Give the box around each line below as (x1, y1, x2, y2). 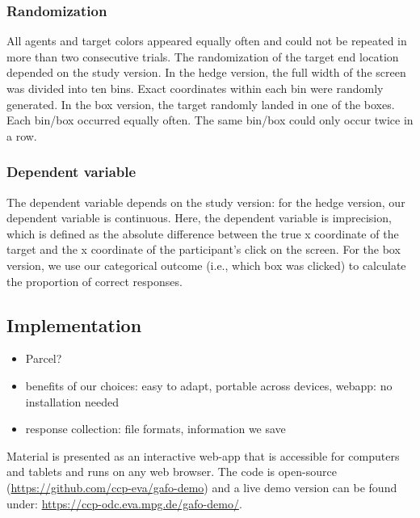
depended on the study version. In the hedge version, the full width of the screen (6, 64, 406, 81)
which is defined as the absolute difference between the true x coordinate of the (6, 225, 399, 242)
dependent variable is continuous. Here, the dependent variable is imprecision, (6, 209, 392, 226)
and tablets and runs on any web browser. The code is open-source (6, 463, 337, 480)
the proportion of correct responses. (6, 272, 183, 289)
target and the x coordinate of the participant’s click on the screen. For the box (6, 241, 401, 258)
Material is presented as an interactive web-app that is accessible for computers (6, 447, 400, 464)
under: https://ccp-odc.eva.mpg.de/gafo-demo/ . (6, 495, 242, 512)
